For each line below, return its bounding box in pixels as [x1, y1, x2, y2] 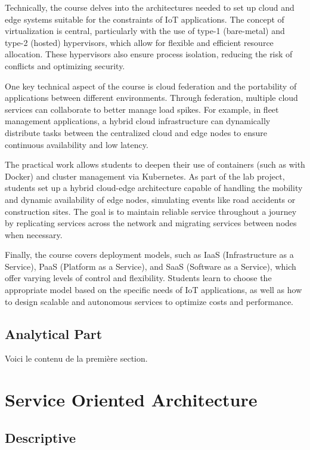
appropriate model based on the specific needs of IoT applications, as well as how [5, 283, 302, 296]
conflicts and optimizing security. [5, 59, 125, 72]
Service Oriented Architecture [5, 387, 258, 412]
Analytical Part [5, 324, 103, 343]
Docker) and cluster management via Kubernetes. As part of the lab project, [5, 169, 285, 182]
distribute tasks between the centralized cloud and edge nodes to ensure [5, 126, 267, 138]
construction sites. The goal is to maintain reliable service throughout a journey [5, 205, 297, 217]
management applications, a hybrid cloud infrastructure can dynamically [5, 115, 271, 127]
